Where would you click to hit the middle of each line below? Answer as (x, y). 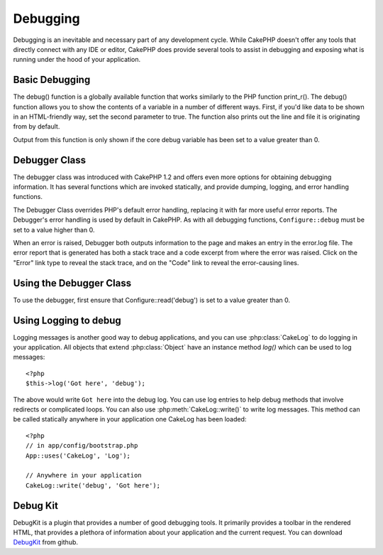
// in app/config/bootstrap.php (82, 446)
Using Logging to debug (67, 320)
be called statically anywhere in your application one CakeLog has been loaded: (130, 419)
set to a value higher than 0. (54, 230)
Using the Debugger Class (72, 283)
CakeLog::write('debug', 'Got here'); (93, 485)
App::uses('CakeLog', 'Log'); (78, 456)
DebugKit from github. (45, 542)
